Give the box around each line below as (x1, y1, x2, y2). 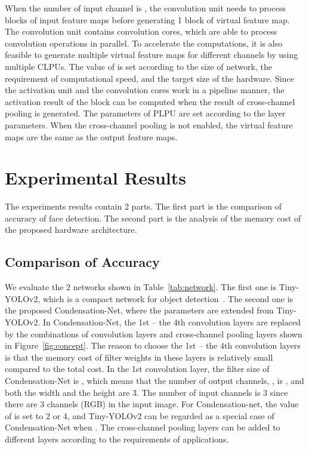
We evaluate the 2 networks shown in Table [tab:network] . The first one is (5, 281, 277, 293)
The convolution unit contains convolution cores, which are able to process (5, 25, 277, 38)
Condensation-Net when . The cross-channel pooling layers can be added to (5, 421, 280, 433)
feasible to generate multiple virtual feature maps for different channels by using (5, 48, 298, 61)
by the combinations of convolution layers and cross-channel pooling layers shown (5, 327, 302, 340)
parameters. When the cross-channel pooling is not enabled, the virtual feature (5, 118, 293, 131)
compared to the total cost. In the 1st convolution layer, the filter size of (5, 362, 270, 375)
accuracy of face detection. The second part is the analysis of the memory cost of (5, 211, 301, 224)
